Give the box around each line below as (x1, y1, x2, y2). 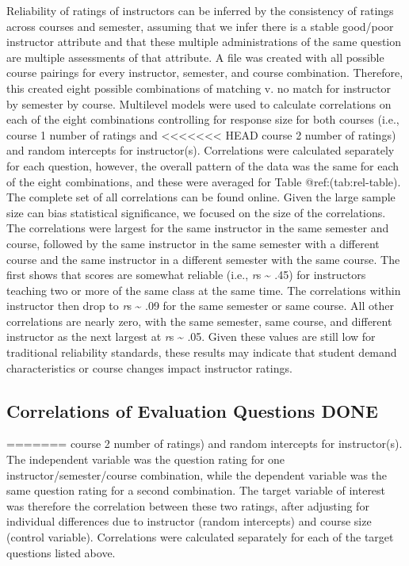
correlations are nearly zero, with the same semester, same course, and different (6, 312, 392, 329)
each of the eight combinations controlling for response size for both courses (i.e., (6, 111, 399, 128)
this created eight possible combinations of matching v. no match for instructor (6, 79, 392, 96)
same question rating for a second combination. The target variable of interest (6, 482, 386, 499)
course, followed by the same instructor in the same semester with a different (6, 235, 380, 251)
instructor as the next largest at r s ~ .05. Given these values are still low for (6, 328, 376, 345)
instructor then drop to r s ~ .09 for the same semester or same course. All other (6, 297, 394, 314)
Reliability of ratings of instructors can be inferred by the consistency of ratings (6, 2, 394, 18)
